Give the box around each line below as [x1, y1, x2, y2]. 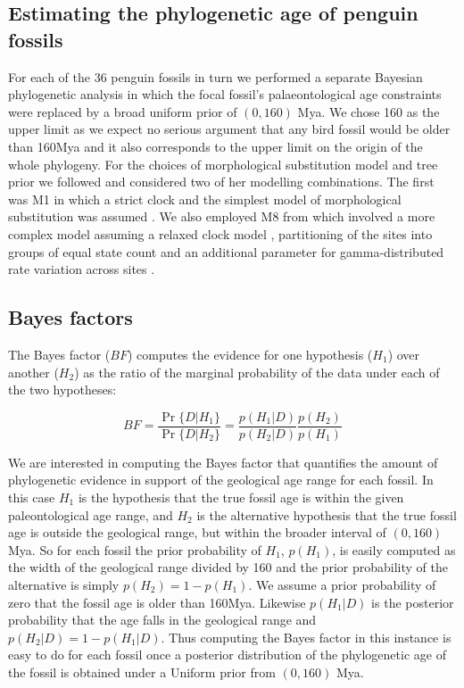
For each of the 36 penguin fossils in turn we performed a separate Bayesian [8, 67, 423, 86]
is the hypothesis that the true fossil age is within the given [78, 487, 404, 506]
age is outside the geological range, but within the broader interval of [8, 523, 386, 542]
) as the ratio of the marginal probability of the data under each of [74, 362, 440, 381]
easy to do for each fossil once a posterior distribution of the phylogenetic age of [8, 645, 446, 664]
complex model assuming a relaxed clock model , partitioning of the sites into [8, 224, 433, 243]
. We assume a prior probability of [248, 575, 436, 593]
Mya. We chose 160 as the [297, 102, 440, 120]
